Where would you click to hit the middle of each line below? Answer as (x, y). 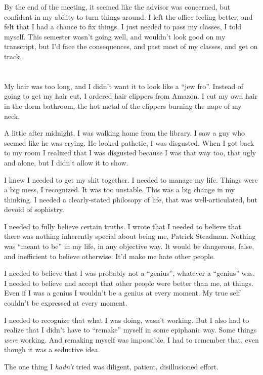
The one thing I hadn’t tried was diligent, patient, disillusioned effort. (112, 366)
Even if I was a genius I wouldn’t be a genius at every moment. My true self (122, 293)
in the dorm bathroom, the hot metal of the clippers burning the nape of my (123, 106)
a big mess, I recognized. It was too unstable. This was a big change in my (120, 190)
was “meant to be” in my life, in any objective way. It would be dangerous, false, (129, 246)
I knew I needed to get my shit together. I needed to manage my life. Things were (131, 179)
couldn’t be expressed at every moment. (66, 303)
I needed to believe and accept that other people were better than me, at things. (129, 283)
